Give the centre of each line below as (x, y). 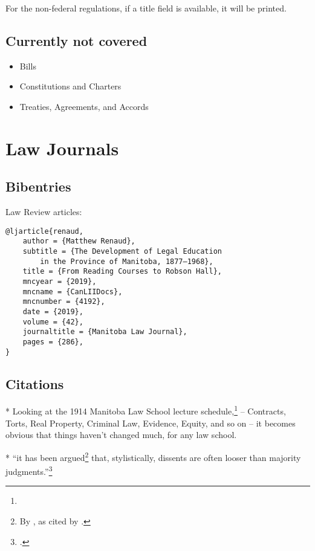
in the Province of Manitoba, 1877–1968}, (127, 261)
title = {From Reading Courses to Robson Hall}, (122, 272)
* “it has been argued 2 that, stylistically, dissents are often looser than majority (153, 456)
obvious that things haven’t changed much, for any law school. (121, 435)
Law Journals (62, 148)
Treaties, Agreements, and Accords (84, 106)
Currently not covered (76, 40)
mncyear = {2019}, (60, 282)
